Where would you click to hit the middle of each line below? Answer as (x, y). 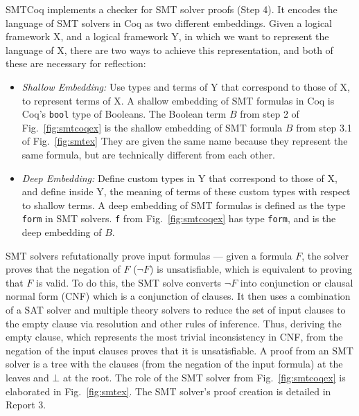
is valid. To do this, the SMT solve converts (129, 282)
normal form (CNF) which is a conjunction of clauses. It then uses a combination (178, 296)
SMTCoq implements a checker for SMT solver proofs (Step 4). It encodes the (172, 9)
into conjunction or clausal (297, 282)
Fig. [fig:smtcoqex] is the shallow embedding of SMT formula (152, 127)
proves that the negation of (63, 269)
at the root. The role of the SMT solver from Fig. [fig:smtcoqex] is (204, 377)
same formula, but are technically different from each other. (148, 154)
